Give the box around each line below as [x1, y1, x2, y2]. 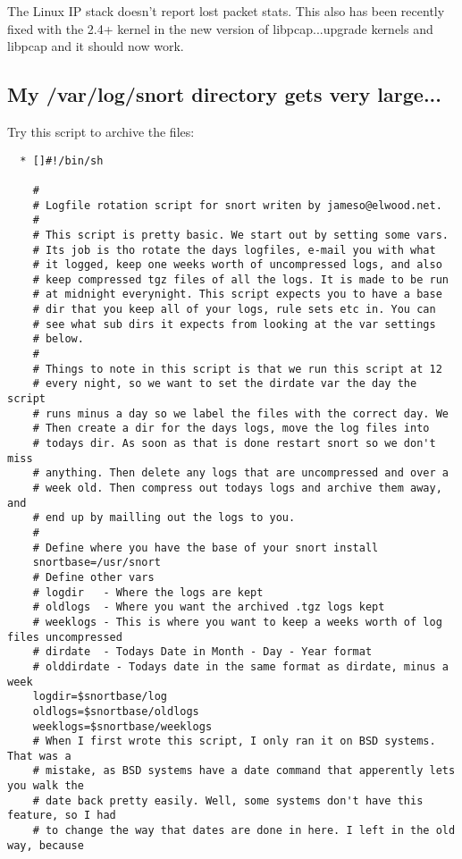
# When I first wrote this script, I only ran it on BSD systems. [32, 735, 436, 748]
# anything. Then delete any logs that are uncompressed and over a [32, 467, 449, 480]
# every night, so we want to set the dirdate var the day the [32, 377, 417, 391]
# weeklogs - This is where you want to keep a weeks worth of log [32, 615, 442, 628]
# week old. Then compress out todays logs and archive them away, [32, 482, 442, 495]
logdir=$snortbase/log [32, 690, 167, 703]
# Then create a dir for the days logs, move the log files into [32, 422, 430, 435]
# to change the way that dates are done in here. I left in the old [32, 824, 456, 838]
